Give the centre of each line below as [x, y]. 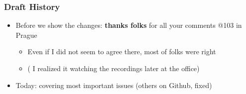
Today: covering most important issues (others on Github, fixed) [114, 85]
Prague [26, 35]
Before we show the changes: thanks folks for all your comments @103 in [129, 25]
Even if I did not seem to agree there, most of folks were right [122, 51]
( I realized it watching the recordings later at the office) [114, 68]
